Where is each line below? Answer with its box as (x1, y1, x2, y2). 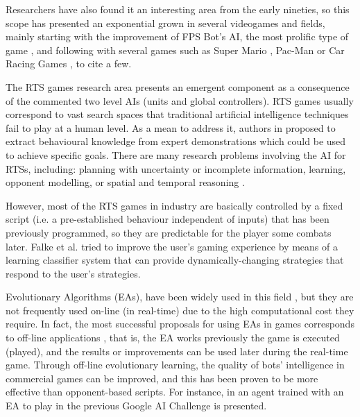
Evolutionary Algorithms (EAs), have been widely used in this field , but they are (6, 289, 354, 304)
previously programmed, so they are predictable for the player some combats (6, 225, 332, 239)
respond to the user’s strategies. (6, 266, 141, 280)
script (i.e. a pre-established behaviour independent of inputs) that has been (6, 212, 329, 226)
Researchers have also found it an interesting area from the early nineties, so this (6, 2, 350, 16)
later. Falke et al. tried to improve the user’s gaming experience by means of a (6, 239, 338, 253)
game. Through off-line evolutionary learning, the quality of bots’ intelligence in (6, 357, 345, 372)
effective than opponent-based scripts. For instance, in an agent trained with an (6, 384, 344, 399)
